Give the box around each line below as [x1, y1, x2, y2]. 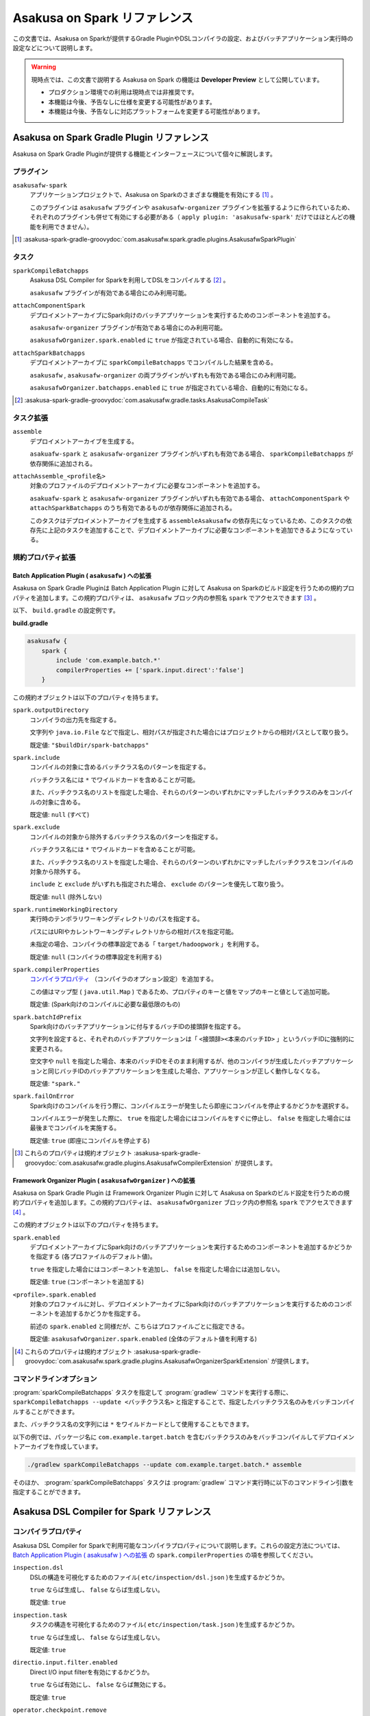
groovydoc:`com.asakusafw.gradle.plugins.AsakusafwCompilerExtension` [25, 1159, 234, 1167]
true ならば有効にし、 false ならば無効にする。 [29, 1680, 170, 1689]
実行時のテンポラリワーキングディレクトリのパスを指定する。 [29, 915, 203, 923]
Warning [31, 62, 56, 71]
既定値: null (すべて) [29, 810, 90, 818]
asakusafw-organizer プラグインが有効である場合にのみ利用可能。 [29, 323, 226, 332]
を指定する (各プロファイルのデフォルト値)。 [29, 1253, 157, 1261]
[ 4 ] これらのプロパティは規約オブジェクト [14, 1347, 133, 1356]
